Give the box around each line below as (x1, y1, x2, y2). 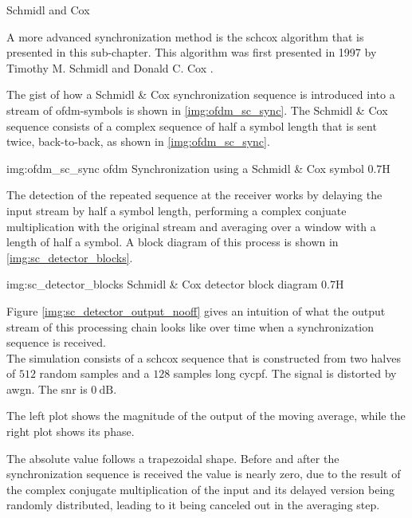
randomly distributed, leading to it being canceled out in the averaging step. (6, 496, 380, 513)
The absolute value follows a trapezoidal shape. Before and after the (6, 449, 339, 466)
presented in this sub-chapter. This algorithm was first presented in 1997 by (6, 44, 377, 61)
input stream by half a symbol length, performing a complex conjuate (6, 202, 347, 218)
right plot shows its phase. (6, 423, 135, 440)
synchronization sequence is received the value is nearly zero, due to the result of (6, 465, 401, 482)
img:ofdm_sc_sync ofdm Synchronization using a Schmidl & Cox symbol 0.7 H (6, 159, 390, 176)
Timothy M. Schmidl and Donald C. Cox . (6, 59, 214, 76)
